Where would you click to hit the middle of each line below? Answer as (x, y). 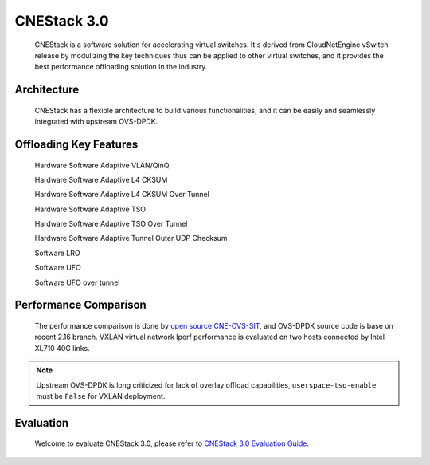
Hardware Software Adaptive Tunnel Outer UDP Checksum (131, 238)
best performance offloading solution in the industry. (121, 67)
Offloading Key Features (76, 144)
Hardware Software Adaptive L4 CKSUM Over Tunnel (122, 195)
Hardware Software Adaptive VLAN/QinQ (102, 165)
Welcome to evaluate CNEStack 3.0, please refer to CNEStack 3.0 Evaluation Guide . (172, 443)
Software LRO (57, 253)
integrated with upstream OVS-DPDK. (96, 122)
